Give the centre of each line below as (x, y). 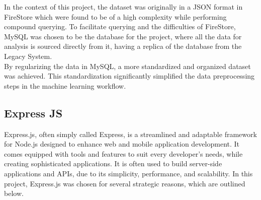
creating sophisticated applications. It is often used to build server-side (113, 163)
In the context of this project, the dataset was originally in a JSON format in (123, 7)
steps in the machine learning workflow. (65, 85)
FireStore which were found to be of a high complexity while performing (115, 16)
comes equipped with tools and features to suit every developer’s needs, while (123, 153)
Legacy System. (28, 56)
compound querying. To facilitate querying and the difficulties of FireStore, (120, 26)
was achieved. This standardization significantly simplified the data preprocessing (129, 76)
